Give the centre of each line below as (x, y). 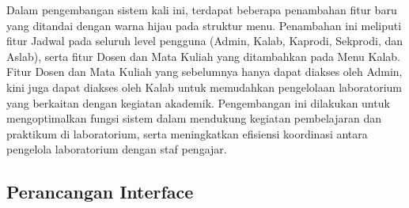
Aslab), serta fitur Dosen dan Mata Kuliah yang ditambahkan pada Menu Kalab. (203, 56)
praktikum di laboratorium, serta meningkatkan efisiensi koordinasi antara (187, 133)
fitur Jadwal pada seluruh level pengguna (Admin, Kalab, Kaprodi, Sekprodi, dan (205, 41)
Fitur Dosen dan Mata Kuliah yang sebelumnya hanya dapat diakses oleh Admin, (204, 72)
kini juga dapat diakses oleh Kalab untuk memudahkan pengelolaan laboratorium (204, 87)
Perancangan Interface (100, 192)
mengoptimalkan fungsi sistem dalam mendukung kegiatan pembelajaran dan (194, 118)
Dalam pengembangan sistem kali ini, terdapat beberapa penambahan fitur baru (202, 9)
